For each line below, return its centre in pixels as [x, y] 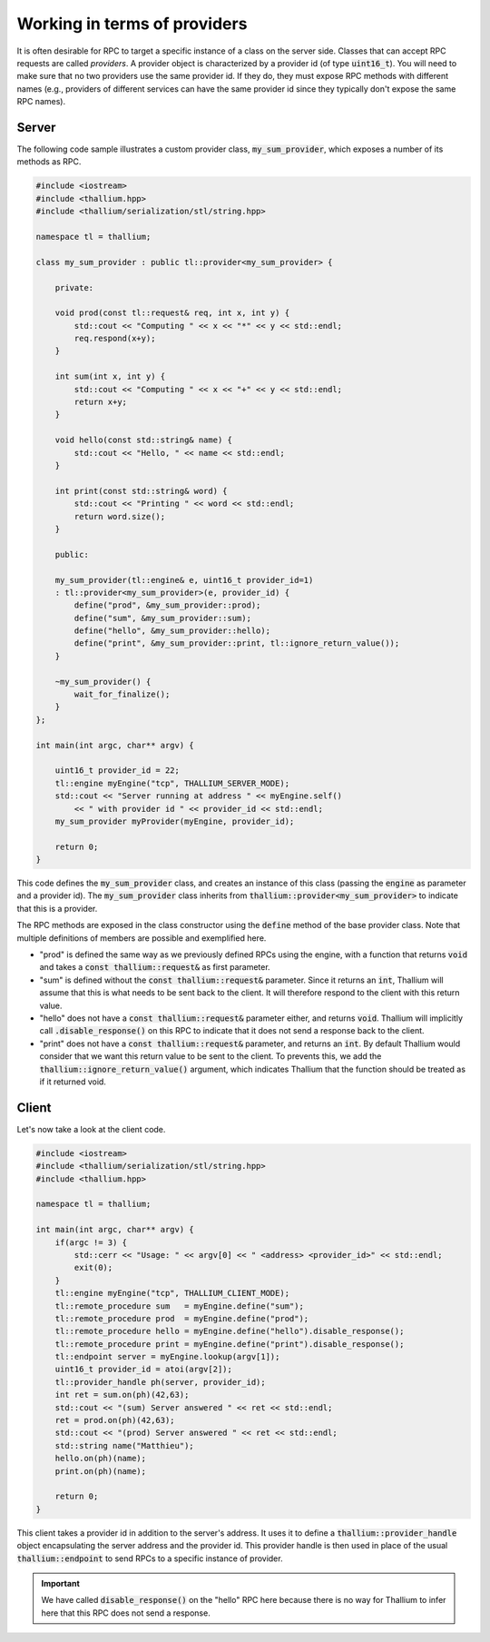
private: [74, 287]
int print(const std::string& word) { [141, 491]
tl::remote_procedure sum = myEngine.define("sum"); [179, 1306]
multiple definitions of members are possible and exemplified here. [142, 938]
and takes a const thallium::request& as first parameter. [155, 967]
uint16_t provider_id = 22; [118, 771]
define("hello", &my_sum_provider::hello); [172, 631]
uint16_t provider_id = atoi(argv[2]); [144, 1370]
